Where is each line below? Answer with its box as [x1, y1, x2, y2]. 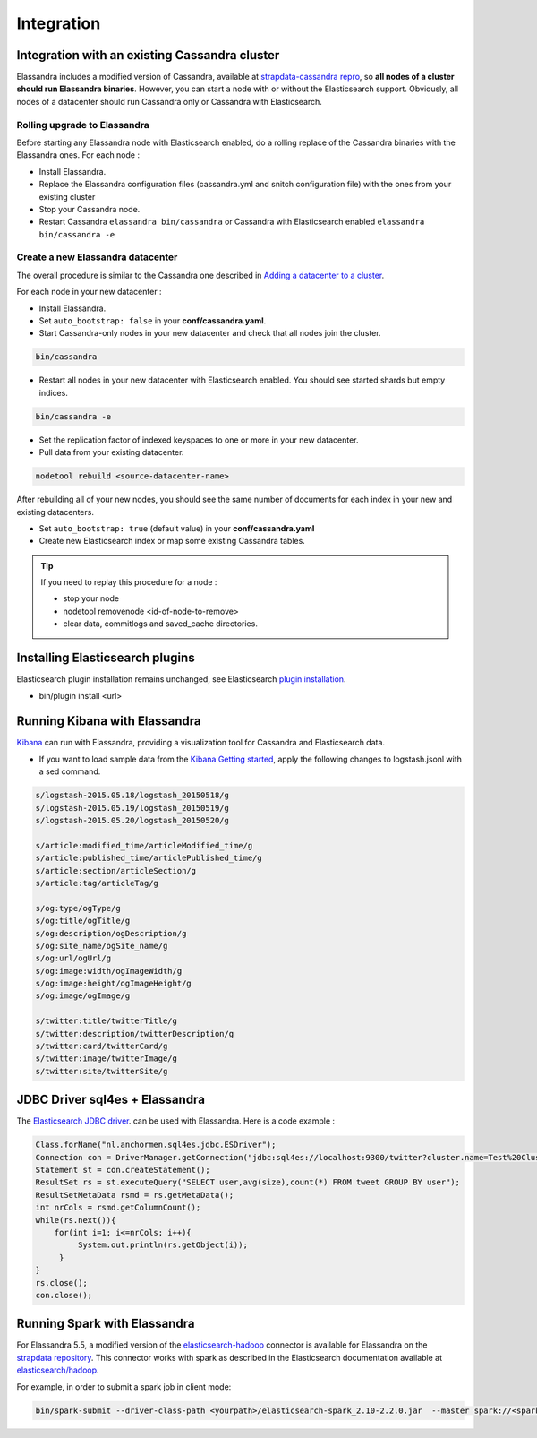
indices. [38, 387, 69, 398]
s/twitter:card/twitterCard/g [35, 1041, 168, 1052]
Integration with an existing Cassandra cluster [16, 47, 280, 63]
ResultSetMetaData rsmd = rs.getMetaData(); [35, 1190, 234, 1200]
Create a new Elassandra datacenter [16, 251, 178, 263]
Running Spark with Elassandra [16, 1316, 195, 1331]
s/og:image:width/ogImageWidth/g [35, 966, 183, 976]
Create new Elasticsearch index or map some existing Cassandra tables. [38, 536, 306, 547]
